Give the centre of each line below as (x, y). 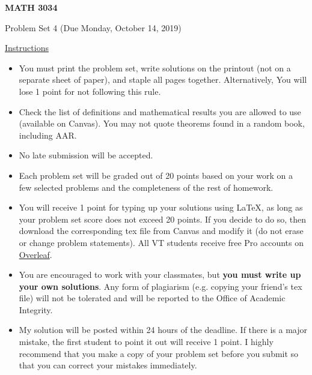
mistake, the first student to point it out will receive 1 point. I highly (146, 342)
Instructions (27, 48)
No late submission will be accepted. (86, 155)
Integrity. (36, 309)
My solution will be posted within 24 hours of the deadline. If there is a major (163, 330)
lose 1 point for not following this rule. (90, 91)
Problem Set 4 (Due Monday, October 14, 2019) (93, 27)
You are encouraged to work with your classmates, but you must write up (160, 274)
